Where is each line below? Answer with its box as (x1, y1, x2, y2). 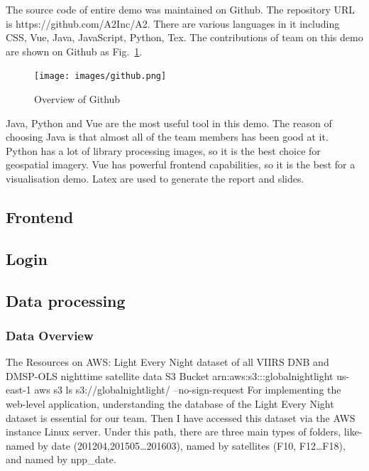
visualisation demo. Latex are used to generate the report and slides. (6, 171, 304, 185)
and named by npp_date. (6, 452, 116, 467)
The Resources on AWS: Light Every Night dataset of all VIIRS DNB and (6, 354, 329, 369)
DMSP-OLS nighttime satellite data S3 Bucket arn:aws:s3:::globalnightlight (6, 368, 334, 383)
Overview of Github (34, 92, 121, 107)
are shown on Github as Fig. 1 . (6, 43, 143, 58)
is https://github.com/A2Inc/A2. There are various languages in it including (6, 16, 340, 31)
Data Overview (6, 326, 94, 344)
